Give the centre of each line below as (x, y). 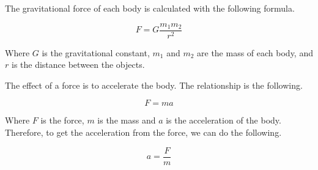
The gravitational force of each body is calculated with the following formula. (150, 8)
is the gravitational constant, (96, 52)
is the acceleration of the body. (224, 120)
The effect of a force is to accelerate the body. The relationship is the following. (154, 85)
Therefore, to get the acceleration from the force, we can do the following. (143, 132)
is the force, (62, 120)
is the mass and (127, 120)
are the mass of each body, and (255, 52)
